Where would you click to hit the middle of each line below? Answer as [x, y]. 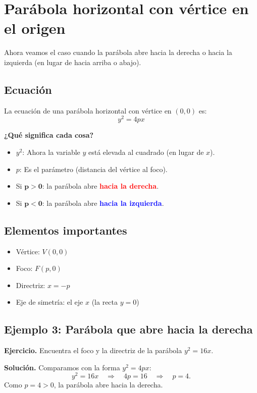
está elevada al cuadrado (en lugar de [146, 152]
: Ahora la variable [51, 152]
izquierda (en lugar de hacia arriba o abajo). [73, 62]
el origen [35, 28]
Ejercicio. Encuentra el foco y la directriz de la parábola [93, 350]
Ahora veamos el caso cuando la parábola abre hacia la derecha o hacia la [118, 52]
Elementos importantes [66, 230]
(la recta [105, 302]
